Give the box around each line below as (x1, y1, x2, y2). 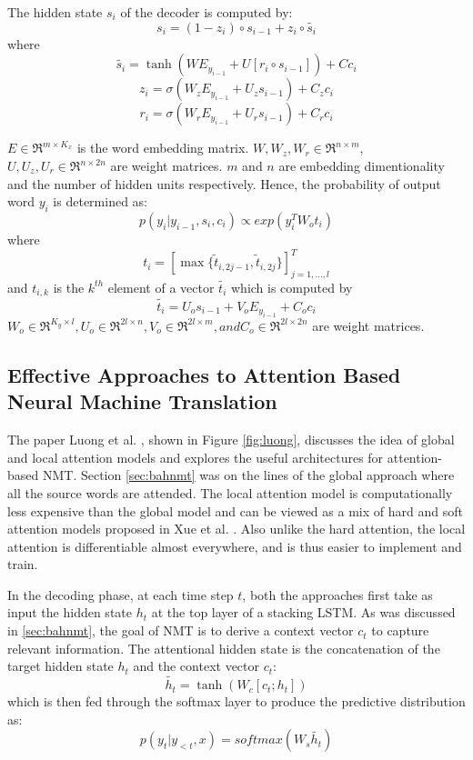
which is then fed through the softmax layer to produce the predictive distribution (7, 692, 466, 711)
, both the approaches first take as (242, 585, 433, 604)
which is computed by (230, 277, 353, 296)
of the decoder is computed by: (120, 3, 293, 21)
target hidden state (7, 656, 114, 675)
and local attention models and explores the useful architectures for (7, 447, 384, 466)
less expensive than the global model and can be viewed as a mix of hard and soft (7, 501, 463, 520)
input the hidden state (7, 603, 132, 622)
